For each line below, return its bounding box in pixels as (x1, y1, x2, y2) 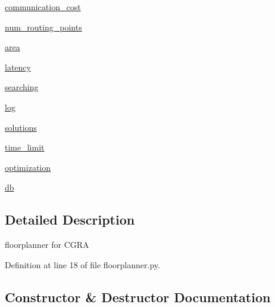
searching (5, 81, 39, 93)
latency (5, 60, 31, 73)
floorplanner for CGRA (5, 238, 89, 251)
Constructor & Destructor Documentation (5, 287, 271, 306)
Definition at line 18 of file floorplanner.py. (5, 258, 160, 271)
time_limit (5, 141, 45, 153)
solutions (5, 121, 37, 133)
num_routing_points (5, 20, 82, 33)
